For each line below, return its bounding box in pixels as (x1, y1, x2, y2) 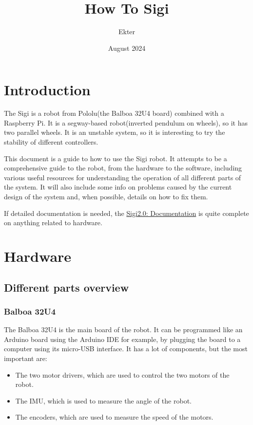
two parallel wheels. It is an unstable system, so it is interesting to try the (4, 127, 225, 137)
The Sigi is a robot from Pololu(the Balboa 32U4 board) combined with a (4, 108, 224, 118)
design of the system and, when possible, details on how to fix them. (4, 191, 208, 201)
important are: (4, 353, 47, 363)
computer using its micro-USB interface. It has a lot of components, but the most (4, 343, 248, 354)
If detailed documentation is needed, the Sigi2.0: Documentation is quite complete (4, 208, 249, 218)
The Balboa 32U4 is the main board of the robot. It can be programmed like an (4, 324, 243, 335)
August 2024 (108, 42, 146, 53)
